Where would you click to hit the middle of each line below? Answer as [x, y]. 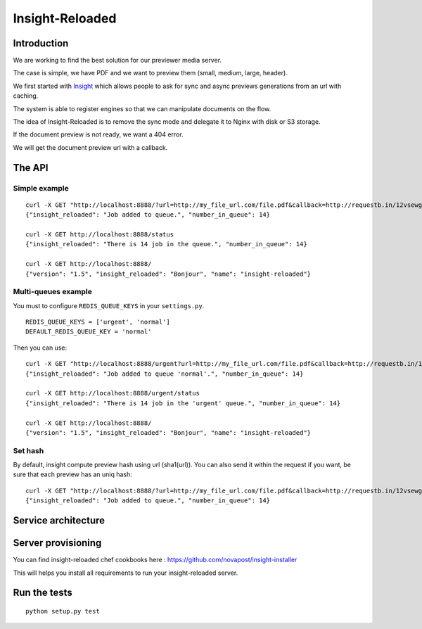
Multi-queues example [53, 292]
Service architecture [59, 521]
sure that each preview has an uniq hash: [73, 474]
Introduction [41, 43]
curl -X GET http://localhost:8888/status [100, 234]
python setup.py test [63, 611]
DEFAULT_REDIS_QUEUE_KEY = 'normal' [89, 332]
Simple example [41, 188]
